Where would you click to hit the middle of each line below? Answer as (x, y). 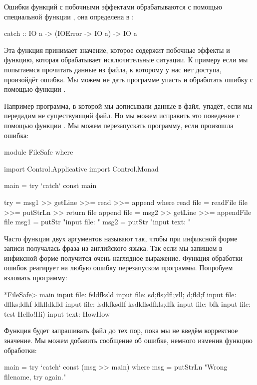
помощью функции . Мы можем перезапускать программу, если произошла (119, 125)
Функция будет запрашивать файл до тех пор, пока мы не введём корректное (121, 330)
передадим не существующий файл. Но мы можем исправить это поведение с (122, 115)
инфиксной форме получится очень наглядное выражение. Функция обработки (123, 258)
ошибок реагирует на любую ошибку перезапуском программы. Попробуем (119, 268)
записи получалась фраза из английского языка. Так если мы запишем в (113, 248)
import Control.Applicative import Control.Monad (81, 168)
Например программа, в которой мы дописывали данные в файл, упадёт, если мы (128, 105)
